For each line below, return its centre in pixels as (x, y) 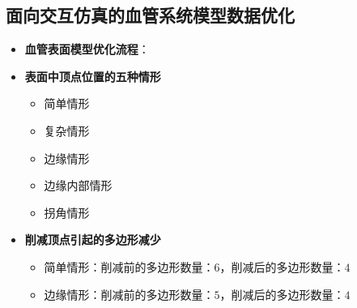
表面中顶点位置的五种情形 (93, 76)
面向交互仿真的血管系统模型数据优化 (150, 15)
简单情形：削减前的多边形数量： (129, 266)
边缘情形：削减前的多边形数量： (129, 294)
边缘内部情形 (78, 185)
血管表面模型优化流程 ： (87, 49)
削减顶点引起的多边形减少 (93, 240)
